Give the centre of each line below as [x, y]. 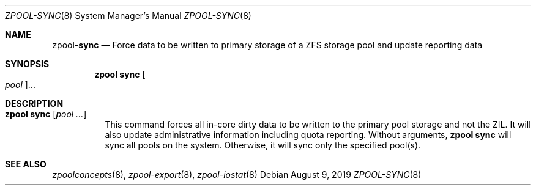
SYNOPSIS [27, 64]
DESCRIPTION [34, 104]
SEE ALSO [26, 164]
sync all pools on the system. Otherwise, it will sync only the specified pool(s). [263, 145]
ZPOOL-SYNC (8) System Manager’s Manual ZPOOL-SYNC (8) [128, 16]
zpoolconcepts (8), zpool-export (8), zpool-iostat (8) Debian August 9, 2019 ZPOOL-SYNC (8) [237, 174]
